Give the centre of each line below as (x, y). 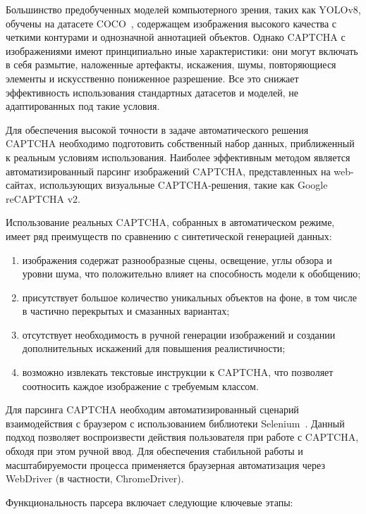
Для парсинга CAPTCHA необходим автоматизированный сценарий (152, 409)
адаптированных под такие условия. (83, 106)
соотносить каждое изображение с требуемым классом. (140, 385)
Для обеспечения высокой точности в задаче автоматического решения (157, 129)
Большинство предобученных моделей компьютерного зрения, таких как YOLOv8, (183, 9)
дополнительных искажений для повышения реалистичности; (154, 348)
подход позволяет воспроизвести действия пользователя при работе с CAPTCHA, (182, 437)
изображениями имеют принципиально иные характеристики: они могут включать (182, 50)
